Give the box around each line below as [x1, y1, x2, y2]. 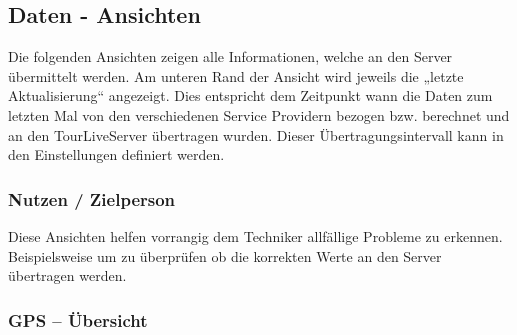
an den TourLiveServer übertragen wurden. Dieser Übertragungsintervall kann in [8, 124, 504, 145]
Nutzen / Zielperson [8, 186, 176, 211]
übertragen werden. [8, 265, 127, 286]
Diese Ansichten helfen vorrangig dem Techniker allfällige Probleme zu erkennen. [8, 225, 503, 246]
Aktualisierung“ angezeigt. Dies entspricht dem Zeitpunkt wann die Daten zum [8, 85, 493, 106]
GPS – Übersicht [8, 307, 148, 332]
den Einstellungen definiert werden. [8, 144, 225, 165]
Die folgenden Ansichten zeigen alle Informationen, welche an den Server [8, 46, 453, 67]
